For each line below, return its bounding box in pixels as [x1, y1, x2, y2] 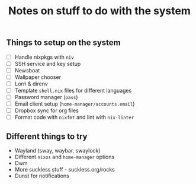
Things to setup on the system [6, 37, 121, 48]
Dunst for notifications [14, 172, 69, 179]
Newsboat [14, 66, 40, 74]
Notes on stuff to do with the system [8, 4, 191, 18]
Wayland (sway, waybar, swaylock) [14, 147, 101, 154]
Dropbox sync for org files [14, 107, 79, 114]
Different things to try [6, 131, 88, 141]
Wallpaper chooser [14, 73, 61, 81]
